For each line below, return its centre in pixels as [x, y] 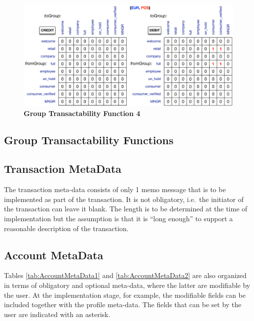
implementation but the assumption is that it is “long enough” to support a [119, 218]
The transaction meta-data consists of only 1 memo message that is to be [115, 189]
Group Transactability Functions [89, 140]
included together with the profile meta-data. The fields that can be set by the [123, 304]
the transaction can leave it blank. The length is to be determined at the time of [126, 209]
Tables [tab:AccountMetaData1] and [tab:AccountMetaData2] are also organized [125, 275]
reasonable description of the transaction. [66, 228]
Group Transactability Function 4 [82, 113]
